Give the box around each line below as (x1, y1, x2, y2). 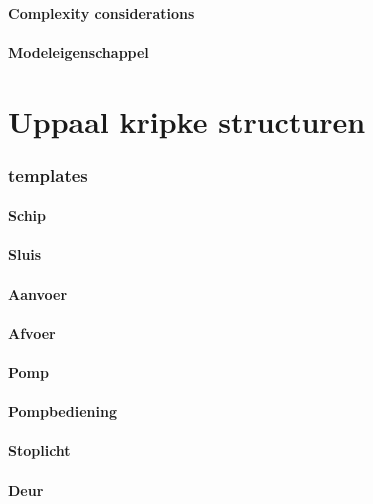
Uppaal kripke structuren (8, 100, 366, 141)
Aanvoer (8, 283, 68, 304)
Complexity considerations (8, 2, 195, 23)
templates (8, 162, 88, 187)
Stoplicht (8, 440, 71, 461)
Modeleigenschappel (8, 41, 149, 62)
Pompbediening (8, 401, 117, 422)
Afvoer (8, 322, 56, 343)
